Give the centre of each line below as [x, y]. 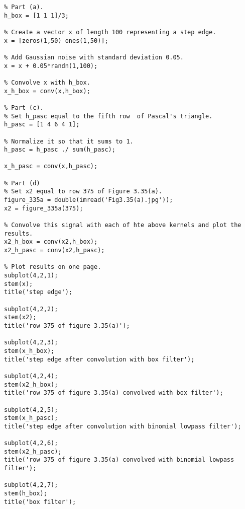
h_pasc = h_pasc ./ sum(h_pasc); [60, 150]
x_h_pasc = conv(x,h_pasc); [51, 166]
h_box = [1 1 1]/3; [36, 15]
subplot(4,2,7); [31, 485]
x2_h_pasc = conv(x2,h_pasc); [54, 250]
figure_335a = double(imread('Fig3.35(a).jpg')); [89, 200]
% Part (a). [24, 7]
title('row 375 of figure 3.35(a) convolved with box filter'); [114, 393]
